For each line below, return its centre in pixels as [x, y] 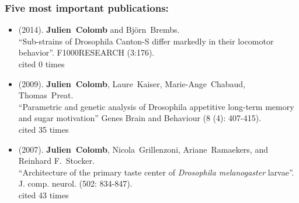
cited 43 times [44, 195]
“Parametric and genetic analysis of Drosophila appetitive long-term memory [156, 106]
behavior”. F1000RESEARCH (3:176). [86, 52]
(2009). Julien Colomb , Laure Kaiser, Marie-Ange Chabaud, [132, 83]
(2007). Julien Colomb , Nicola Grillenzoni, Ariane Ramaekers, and [143, 149]
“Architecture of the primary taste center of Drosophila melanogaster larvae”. [156, 172]
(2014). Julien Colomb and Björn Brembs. [99, 30]
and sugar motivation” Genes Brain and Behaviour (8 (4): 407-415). [140, 118]
